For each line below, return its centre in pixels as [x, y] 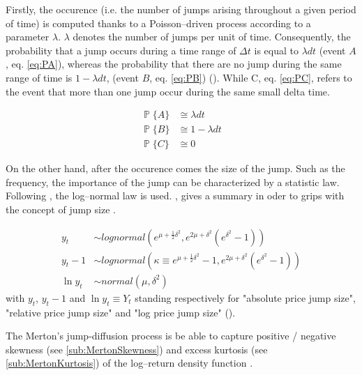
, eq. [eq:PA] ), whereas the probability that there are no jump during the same [174, 64]
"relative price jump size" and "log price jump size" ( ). [121, 312]
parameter [28, 37]
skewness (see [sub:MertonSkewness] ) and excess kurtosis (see [137, 349]
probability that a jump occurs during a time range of [121, 50]
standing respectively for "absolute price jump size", [245, 297]
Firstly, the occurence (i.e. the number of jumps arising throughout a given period [181, 9]
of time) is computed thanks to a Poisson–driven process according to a [158, 23]
